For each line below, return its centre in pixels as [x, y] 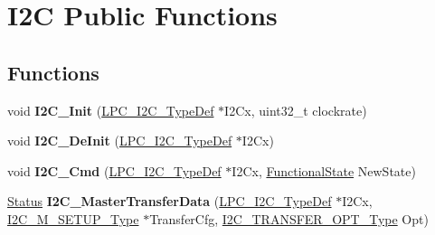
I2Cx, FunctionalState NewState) [324, 170]
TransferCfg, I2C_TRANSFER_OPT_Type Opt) [289, 218]
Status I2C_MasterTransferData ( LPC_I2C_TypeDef [170, 201]
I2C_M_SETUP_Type [73, 218]
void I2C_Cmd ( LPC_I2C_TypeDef [114, 170]
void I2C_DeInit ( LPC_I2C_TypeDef [120, 141]
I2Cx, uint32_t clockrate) [296, 110]
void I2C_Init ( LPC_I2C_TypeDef [111, 110]
